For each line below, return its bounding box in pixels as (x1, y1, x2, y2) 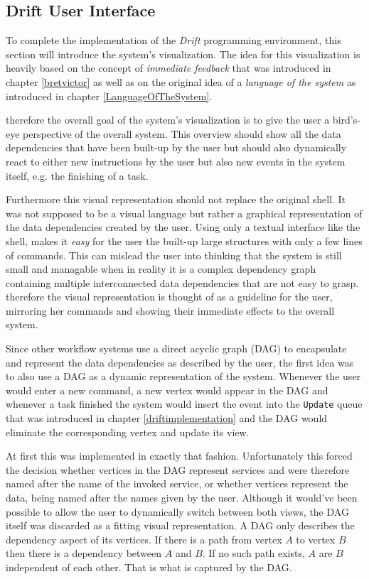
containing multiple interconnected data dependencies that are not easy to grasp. (6, 275, 359, 290)
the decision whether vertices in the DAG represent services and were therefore (6, 462, 350, 477)
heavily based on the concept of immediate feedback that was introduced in (6, 60, 331, 75)
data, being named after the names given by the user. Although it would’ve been (6, 490, 358, 505)
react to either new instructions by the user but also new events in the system (6, 153, 346, 168)
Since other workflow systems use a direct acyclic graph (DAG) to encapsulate (6, 341, 347, 356)
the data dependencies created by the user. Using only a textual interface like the (6, 220, 360, 234)
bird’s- (332, 112, 360, 127)
